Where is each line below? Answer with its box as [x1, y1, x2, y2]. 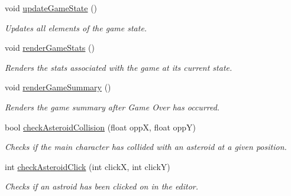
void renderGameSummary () [5, 81, 111, 93]
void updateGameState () [5, 2, 98, 14]
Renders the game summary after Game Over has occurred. [5, 100, 220, 113]
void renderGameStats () [5, 41, 95, 54]
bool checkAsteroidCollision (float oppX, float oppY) [5, 120, 196, 133]
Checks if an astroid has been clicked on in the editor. [5, 180, 199, 192]
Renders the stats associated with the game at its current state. [5, 61, 232, 73]
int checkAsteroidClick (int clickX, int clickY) [5, 160, 170, 172]
